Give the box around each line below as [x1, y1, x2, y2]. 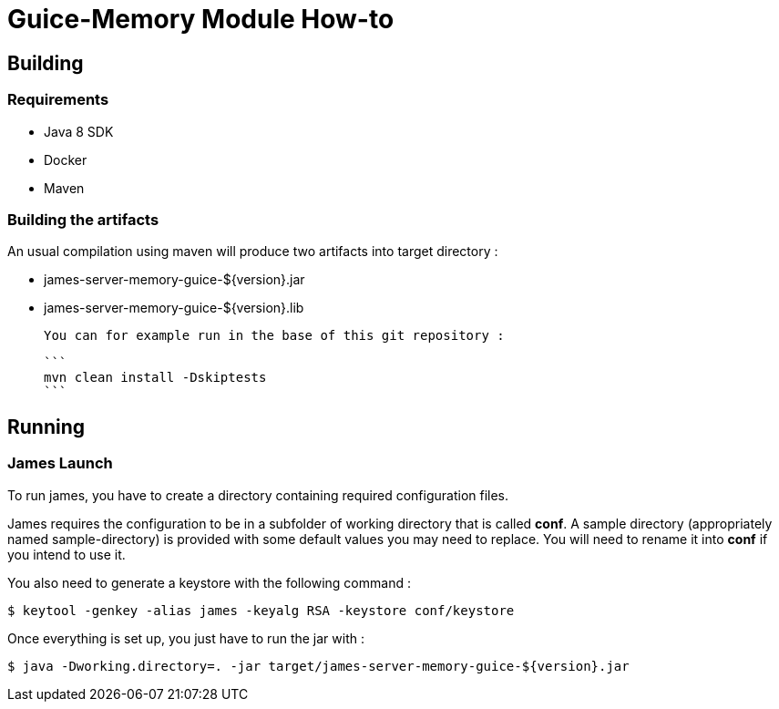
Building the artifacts [7, 210, 159, 229]
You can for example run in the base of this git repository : [44, 328, 505, 344]
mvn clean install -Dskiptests [44, 370, 267, 385]
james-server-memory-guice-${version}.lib [44, 300, 304, 316]
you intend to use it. [7, 546, 126, 562]
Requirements [7, 90, 109, 109]
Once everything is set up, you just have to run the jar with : [7, 630, 364, 646]
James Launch [7, 454, 113, 473]
